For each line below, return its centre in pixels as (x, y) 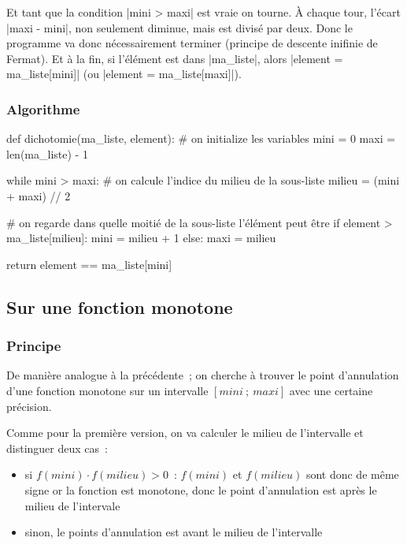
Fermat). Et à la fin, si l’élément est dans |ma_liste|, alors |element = (175, 58)
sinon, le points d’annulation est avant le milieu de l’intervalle (174, 532)
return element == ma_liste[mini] (89, 264)
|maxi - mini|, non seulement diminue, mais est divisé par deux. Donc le (179, 27)
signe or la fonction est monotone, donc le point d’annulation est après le (201, 489)
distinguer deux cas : (57, 448)
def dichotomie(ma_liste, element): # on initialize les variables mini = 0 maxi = (201, 138)
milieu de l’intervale (72, 505)
